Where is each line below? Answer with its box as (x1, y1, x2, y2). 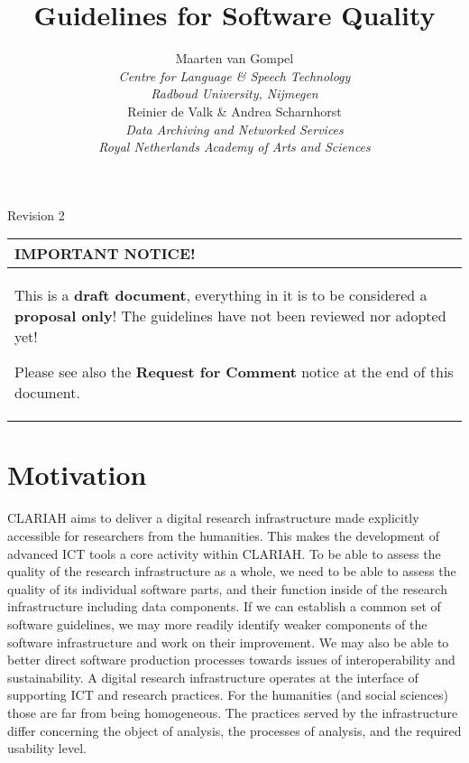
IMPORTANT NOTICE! (14, 243, 196, 265)
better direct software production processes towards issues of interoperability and (7, 650, 455, 669)
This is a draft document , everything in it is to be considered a (14, 284, 428, 306)
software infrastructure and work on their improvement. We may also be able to (7, 632, 449, 651)
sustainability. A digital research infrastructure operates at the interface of (7, 667, 418, 686)
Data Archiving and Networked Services (125, 119, 344, 138)
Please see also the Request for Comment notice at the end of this (14, 361, 454, 383)
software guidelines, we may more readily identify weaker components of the (7, 614, 428, 633)
